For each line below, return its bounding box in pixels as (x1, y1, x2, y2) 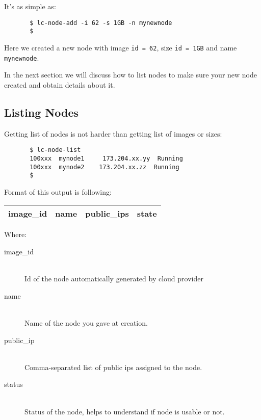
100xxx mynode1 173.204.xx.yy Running (30, 154, 183, 162)
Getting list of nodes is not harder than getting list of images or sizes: (4, 128, 222, 139)
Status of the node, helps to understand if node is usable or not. (24, 406, 225, 416)
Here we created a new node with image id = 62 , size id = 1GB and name (4, 42, 237, 52)
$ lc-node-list (30, 146, 81, 154)
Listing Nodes (4, 104, 79, 120)
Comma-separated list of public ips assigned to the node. (24, 361, 202, 372)
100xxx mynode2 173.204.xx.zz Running (30, 163, 179, 171)
